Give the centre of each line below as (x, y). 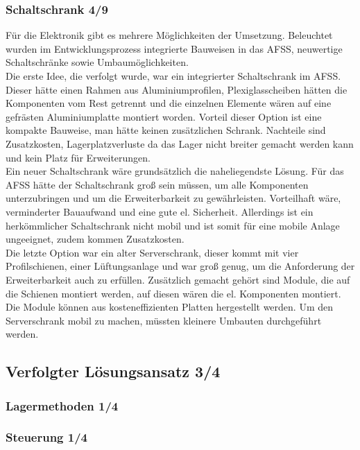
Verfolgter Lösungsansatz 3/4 (113, 371)
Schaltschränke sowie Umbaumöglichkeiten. (97, 62)
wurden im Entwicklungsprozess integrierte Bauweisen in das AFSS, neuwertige (174, 48)
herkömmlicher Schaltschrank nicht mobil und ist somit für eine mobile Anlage (173, 225)
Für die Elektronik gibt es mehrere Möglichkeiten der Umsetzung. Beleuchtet (169, 35)
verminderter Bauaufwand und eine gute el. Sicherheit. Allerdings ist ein (160, 211)
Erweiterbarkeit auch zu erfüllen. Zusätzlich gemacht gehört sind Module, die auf (178, 279)
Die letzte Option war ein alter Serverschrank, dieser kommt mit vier (152, 252)
